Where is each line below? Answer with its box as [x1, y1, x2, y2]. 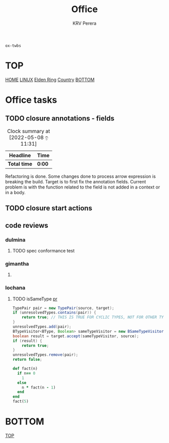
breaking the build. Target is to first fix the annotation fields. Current [5, 178, 146, 184]
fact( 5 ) [12, 399, 29, 404]
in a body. [5, 189, 26, 195]
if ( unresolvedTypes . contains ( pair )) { [12, 310, 97, 315]
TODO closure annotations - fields [5, 114, 115, 123]
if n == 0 [17, 370, 36, 376]
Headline [9, 152, 31, 159]
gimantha [5, 260, 29, 267]
